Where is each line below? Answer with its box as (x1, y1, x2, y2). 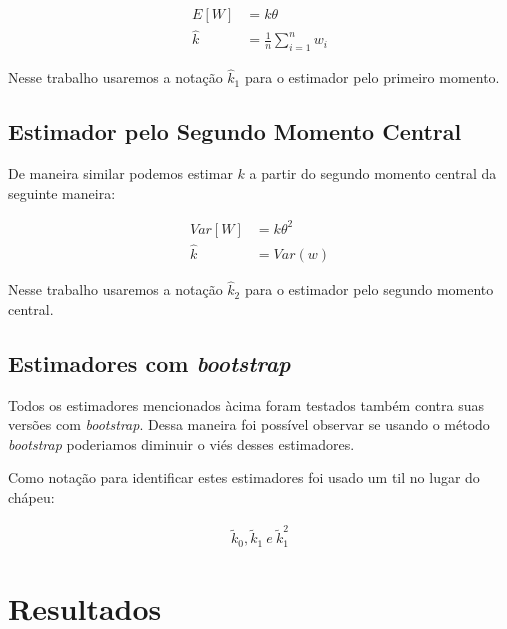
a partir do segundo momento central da (249, 163, 497, 184)
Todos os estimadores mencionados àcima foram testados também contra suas (8, 394, 484, 415)
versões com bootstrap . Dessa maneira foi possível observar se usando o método (8, 414, 490, 435)
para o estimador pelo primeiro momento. (244, 67, 500, 88)
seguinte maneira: (8, 182, 116, 203)
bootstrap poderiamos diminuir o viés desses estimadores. (8, 433, 355, 454)
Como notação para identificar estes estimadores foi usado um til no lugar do (8, 467, 480, 488)
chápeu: (8, 487, 55, 508)
